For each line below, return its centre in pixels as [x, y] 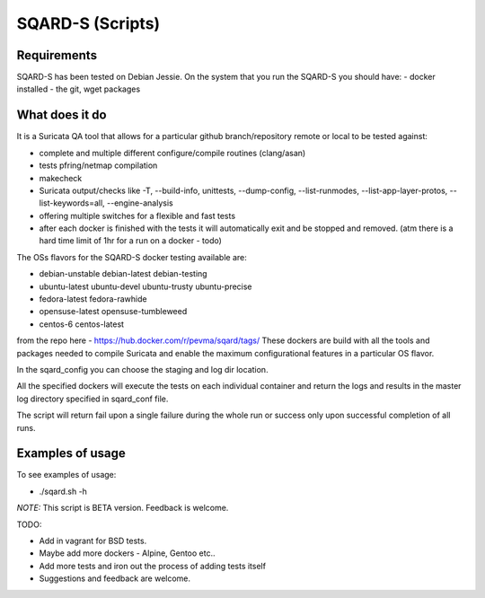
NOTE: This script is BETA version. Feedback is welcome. [123, 508]
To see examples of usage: [66, 475]
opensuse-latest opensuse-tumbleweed [113, 312]
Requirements [57, 55]
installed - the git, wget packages [79, 89]
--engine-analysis [140, 203]
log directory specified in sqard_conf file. [93, 399]
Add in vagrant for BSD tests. [93, 541]
